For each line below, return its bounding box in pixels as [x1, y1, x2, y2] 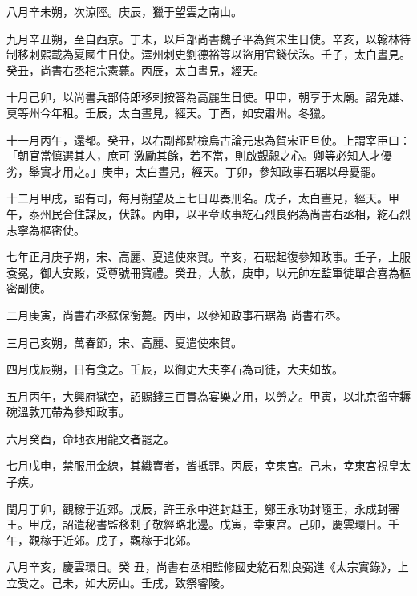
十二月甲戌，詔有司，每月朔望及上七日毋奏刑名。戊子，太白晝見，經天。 [6, 190, 388, 206]
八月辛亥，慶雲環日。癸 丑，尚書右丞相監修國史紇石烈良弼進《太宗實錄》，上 [6, 558, 409, 575]
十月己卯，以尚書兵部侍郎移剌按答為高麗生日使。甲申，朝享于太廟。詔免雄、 [6, 88, 411, 105]
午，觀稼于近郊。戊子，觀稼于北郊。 [6, 531, 197, 548]
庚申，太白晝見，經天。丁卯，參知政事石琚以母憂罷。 [101, 162, 383, 179]
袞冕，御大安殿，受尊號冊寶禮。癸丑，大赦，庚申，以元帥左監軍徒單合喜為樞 [6, 263, 411, 280]
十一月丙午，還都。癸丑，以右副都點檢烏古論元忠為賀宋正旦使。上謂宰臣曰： [6, 131, 411, 148]
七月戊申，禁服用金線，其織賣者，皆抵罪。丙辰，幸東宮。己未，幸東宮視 [6, 457, 388, 474]
